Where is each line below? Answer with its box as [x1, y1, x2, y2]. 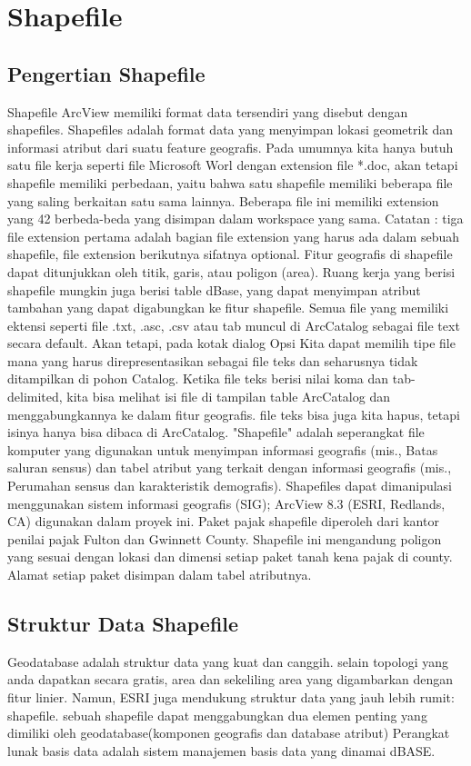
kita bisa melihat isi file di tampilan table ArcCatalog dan [66, 387, 390, 406]
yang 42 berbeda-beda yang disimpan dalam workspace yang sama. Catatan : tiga [7, 209, 464, 228]
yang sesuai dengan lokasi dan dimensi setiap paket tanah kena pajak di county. [7, 547, 453, 566]
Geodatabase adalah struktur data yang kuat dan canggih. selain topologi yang [7, 652, 449, 671]
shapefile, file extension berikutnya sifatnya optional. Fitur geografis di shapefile [7, 244, 453, 264]
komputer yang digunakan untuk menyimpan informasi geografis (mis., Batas [7, 440, 438, 459]
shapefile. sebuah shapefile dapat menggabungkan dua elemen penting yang [7, 705, 427, 724]
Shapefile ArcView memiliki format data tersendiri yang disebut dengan [7, 102, 408, 121]
